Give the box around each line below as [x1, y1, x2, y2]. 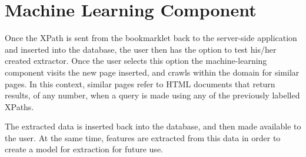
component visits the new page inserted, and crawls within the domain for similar [5, 66, 300, 78]
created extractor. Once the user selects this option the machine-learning [5, 54, 267, 67]
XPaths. [5, 100, 34, 112]
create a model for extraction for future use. [5, 143, 163, 155]
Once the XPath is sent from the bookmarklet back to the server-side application [5, 32, 297, 44]
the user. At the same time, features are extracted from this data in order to [5, 131, 281, 144]
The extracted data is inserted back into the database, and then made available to [5, 120, 301, 132]
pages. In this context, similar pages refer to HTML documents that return [5, 77, 275, 90]
